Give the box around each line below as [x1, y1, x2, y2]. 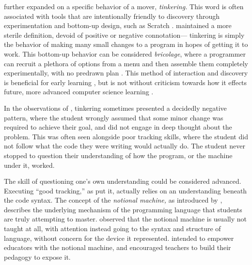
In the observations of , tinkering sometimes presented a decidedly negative [4, 103, 227, 113]
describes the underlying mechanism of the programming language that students [4, 204, 242, 214]
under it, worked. [4, 160, 55, 170]
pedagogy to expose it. [4, 251, 71, 262]
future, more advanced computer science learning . [4, 87, 154, 97]
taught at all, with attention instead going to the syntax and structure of [4, 223, 221, 234]
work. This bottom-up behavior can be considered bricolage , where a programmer [4, 48, 246, 59]
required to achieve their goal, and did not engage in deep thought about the [4, 122, 232, 132]
